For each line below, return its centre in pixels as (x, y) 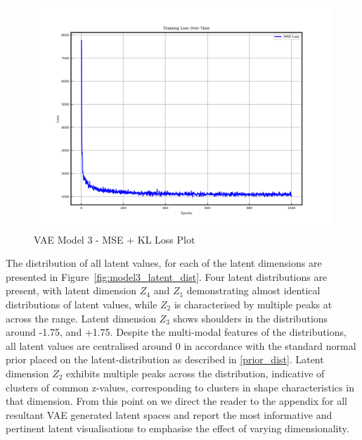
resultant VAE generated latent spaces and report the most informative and (169, 414)
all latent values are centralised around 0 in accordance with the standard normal (181, 345)
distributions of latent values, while (82, 304)
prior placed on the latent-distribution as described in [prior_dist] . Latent (165, 359)
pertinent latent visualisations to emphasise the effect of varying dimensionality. (177, 428)
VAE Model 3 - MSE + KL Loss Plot (115, 239)
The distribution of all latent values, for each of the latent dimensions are (164, 263)
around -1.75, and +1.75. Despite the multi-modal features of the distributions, (176, 332)
